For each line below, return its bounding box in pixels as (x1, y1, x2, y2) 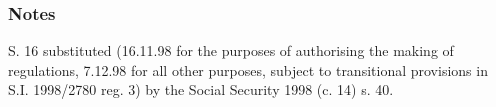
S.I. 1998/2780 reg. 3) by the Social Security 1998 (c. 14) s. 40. (8, 79, 394, 100)
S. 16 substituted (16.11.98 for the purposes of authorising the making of (8, 40, 454, 61)
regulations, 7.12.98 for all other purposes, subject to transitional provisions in (8, 59, 488, 80)
